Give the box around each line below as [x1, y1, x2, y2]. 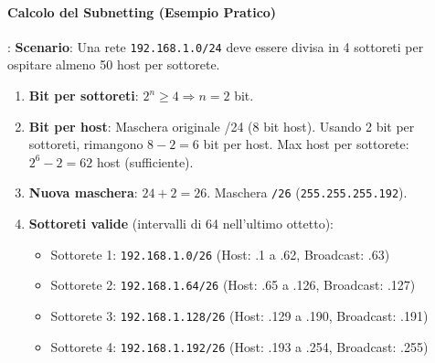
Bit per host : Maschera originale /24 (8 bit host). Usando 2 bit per [28, 116, 415, 135]
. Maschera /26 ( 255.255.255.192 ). [207, 183, 408, 202]
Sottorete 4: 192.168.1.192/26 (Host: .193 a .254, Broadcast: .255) [50, 336, 429, 356]
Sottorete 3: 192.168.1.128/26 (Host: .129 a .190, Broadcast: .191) [50, 305, 429, 325]
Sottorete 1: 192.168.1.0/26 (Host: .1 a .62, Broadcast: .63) [50, 244, 390, 263]
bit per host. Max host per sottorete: [203, 134, 409, 154]
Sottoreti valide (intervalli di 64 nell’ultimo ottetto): [28, 214, 334, 233]
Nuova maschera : [28, 183, 138, 202]
